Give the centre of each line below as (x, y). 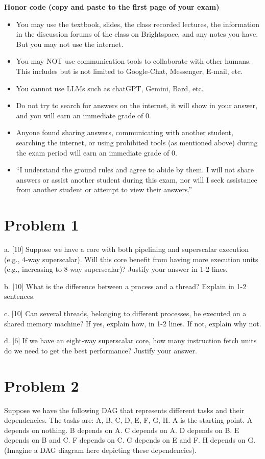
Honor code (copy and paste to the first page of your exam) (112, 7)
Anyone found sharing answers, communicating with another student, (125, 132)
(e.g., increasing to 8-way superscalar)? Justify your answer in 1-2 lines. (116, 269)
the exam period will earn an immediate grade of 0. (97, 152)
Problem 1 (42, 225)
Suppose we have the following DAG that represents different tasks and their (124, 410)
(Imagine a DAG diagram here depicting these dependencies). (100, 450)
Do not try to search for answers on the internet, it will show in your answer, (137, 105)
